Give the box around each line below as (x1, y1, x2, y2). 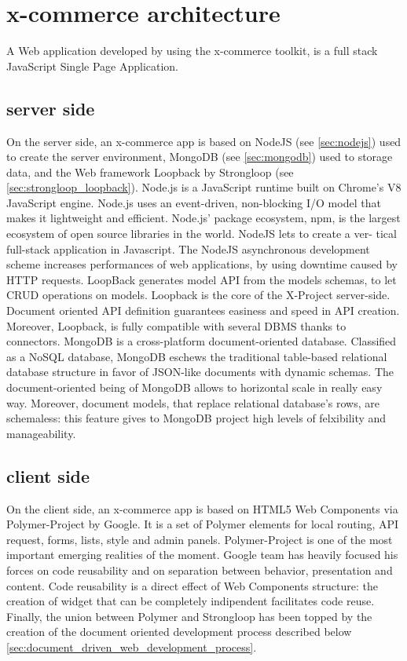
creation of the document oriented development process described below (6, 623, 352, 640)
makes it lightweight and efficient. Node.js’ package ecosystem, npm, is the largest (6, 210, 401, 226)
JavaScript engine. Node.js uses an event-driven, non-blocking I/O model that (6, 194, 381, 210)
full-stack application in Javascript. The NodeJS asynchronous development (6, 240, 370, 257)
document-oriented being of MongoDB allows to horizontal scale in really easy (6, 379, 383, 396)
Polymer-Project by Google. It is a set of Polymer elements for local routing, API (6, 516, 399, 532)
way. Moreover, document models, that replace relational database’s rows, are (6, 394, 379, 411)
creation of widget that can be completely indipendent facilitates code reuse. (6, 593, 375, 609)
